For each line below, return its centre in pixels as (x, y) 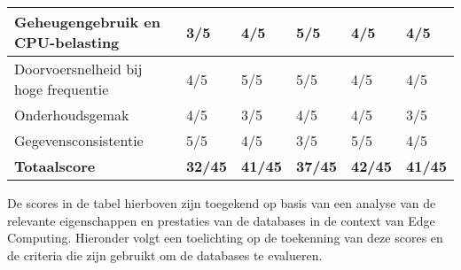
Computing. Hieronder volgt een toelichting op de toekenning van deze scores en (225, 238)
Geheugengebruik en (87, 22)
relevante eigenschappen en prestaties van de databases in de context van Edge (221, 220)
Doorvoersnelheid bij (78, 69)
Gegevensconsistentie (79, 140)
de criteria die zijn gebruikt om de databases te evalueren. (165, 255)
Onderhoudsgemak (72, 115)
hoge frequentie (62, 89)
